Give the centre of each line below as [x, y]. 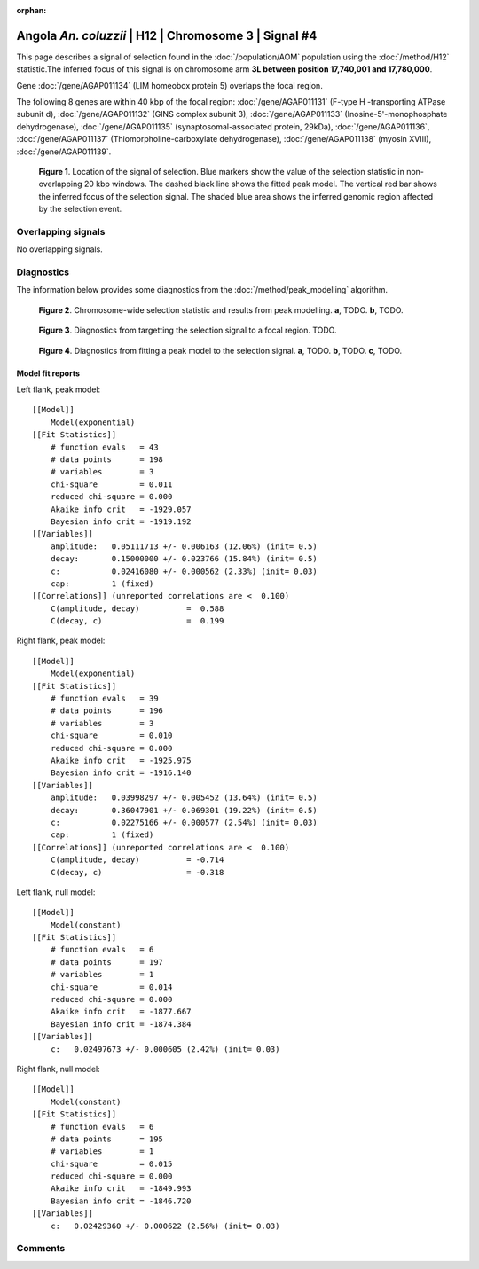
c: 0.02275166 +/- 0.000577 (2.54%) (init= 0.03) [184, 822]
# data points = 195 [107, 1139]
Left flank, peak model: [59, 389]
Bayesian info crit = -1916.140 [121, 773]
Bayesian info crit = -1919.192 [121, 521]
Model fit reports [48, 373]
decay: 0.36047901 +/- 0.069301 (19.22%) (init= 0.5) [184, 810]
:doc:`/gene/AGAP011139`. [64, 152]
